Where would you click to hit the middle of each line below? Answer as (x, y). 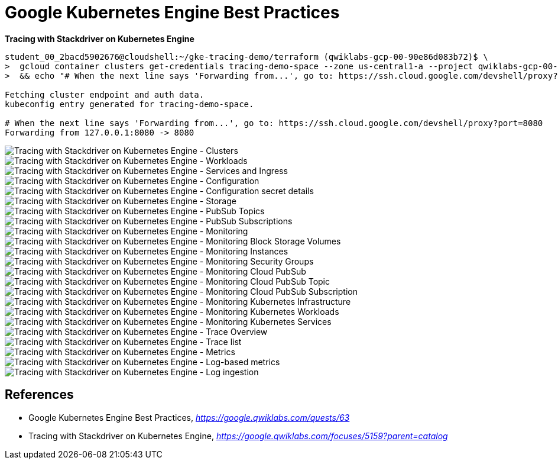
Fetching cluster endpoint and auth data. (105, 94)
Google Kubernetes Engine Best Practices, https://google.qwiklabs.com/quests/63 (189, 417)
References (39, 395)
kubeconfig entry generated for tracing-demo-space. (129, 104)
